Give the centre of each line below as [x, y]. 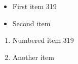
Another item [33, 57]
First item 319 [34, 6]
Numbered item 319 [43, 40]
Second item [31, 23]
